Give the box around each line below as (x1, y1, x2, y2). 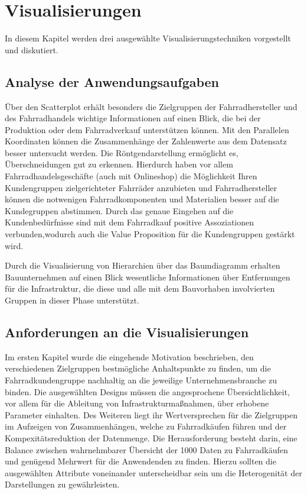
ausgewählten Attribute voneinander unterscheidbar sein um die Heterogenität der (5, 466, 302, 479)
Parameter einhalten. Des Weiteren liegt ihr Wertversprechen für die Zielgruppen (5, 408, 298, 421)
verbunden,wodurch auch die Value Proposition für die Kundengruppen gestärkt (5, 228, 295, 240)
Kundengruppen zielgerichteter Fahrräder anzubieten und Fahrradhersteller (5, 181, 277, 193)
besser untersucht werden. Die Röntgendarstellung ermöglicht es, (5, 146, 239, 159)
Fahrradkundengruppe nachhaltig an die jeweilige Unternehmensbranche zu (5, 374, 277, 386)
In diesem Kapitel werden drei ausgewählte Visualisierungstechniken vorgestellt (5, 32, 291, 44)
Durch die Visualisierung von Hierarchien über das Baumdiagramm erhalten (5, 259, 280, 272)
